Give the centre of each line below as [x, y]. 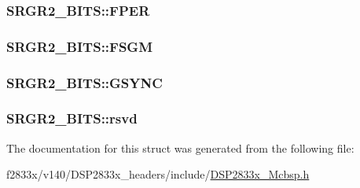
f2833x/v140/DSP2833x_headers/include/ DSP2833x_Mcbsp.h [158, 174]
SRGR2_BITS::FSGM [80, 46]
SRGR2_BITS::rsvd [72, 118]
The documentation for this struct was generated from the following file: [180, 147]
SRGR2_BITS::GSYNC [84, 82]
